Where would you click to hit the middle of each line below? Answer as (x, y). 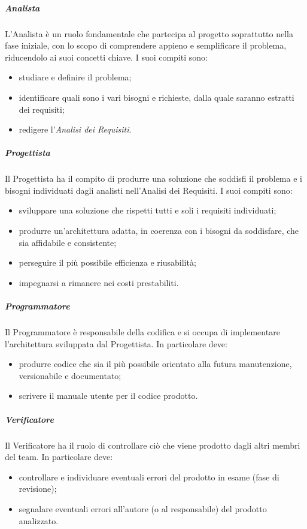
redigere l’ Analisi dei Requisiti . (75, 129)
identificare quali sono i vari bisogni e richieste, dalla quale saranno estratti (156, 97)
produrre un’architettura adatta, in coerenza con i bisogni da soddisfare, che (159, 231)
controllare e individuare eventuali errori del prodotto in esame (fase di (149, 477)
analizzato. (39, 520)
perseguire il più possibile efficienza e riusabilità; (107, 262)
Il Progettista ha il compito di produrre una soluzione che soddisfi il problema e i (153, 178)
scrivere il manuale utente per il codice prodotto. (108, 396)
